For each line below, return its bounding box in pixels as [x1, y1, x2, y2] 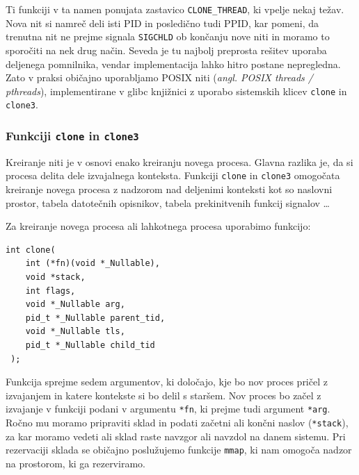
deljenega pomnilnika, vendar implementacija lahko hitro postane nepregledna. [6, 56, 341, 71]
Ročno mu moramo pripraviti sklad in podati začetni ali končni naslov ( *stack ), [6, 415, 349, 429]
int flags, [25, 285, 76, 296]
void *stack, [25, 272, 86, 282]
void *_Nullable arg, [25, 299, 125, 310]
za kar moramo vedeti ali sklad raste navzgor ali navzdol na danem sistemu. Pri [6, 428, 346, 443]
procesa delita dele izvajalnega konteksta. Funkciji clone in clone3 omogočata [6, 168, 340, 183]
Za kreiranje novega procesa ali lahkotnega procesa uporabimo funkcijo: [6, 219, 311, 233]
